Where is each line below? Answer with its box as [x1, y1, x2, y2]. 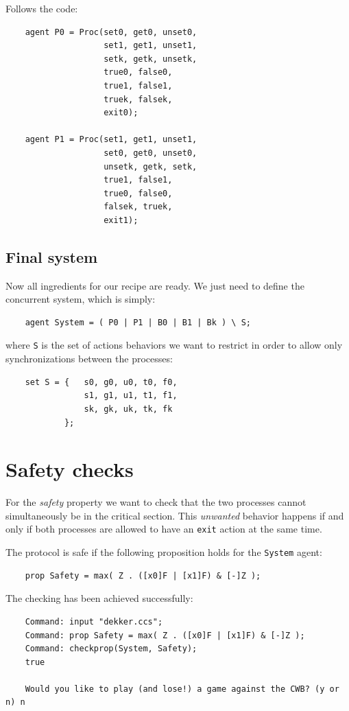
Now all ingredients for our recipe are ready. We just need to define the [5, 278, 304, 292]
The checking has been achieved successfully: [5, 591, 193, 605]
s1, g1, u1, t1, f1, [84, 391, 178, 401]
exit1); [104, 215, 139, 225]
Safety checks [5, 455, 134, 483]
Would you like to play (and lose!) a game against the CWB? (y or [25, 684, 339, 694]
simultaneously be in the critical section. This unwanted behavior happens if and [5, 508, 344, 522]
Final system [5, 246, 98, 267]
